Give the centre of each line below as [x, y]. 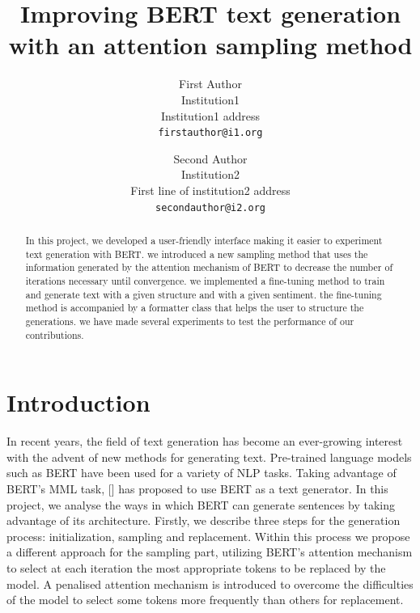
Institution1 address [210, 115]
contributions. [55, 334]
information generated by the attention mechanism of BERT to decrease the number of [209, 267]
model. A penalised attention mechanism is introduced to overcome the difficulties [210, 583]
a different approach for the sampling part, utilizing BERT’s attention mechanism [210, 552]
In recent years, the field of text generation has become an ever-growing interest [205, 441]
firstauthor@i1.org [210, 133]
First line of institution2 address [210, 190]
